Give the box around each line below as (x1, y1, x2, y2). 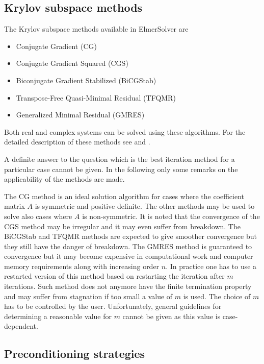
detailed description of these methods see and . (4, 136, 150, 147)
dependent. (4, 321, 38, 331)
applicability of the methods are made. (4, 174, 125, 184)
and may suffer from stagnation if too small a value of (4, 290, 173, 301)
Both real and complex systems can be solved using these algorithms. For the (4, 126, 246, 137)
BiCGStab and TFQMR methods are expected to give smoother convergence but (4, 231, 257, 241)
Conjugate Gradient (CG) (16, 40, 97, 51)
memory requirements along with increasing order (4, 260, 160, 271)
